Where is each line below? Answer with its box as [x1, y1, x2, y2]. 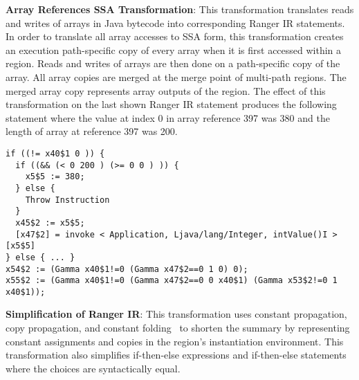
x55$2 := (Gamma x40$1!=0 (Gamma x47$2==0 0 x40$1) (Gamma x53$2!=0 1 [6, 275, 338, 286]
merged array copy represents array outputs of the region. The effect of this [6, 83, 326, 98]
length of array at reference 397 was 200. [6, 124, 178, 138]
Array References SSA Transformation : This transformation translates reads [6, 2, 354, 16]
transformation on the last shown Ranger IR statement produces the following [6, 97, 337, 111]
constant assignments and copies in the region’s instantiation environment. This [6, 334, 344, 348]
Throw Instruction [25, 194, 110, 205]
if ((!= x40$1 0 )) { [6, 148, 105, 159]
